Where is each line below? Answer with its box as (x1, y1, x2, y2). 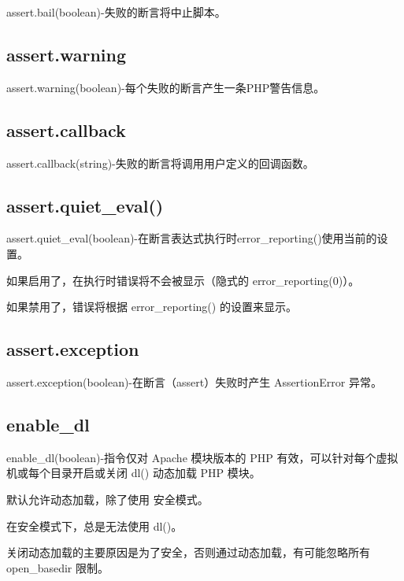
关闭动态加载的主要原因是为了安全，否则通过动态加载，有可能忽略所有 (6, 544, 370, 561)
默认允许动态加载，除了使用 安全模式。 (6, 490, 209, 507)
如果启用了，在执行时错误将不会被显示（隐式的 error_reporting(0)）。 (6, 272, 360, 288)
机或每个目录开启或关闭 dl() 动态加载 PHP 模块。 (6, 464, 261, 481)
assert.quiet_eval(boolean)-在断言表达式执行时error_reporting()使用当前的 (6, 230, 377, 246)
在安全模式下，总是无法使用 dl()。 (6, 517, 183, 534)
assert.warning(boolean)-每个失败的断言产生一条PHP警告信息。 (6, 79, 325, 95)
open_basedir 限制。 (6, 559, 109, 575)
